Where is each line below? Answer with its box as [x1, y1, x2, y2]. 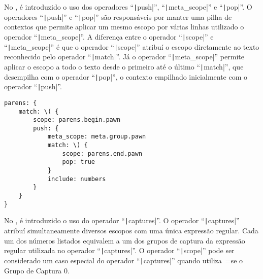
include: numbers [47, 175, 106, 183]
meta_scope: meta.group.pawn [47, 133, 146, 141]
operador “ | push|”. [4, 81, 62, 92]
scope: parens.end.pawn [62, 150, 143, 157]
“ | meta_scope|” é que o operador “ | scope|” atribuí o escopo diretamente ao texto [4, 41, 259, 52]
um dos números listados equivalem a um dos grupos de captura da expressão [4, 235, 245, 246]
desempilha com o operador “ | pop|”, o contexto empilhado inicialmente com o [4, 71, 248, 82]
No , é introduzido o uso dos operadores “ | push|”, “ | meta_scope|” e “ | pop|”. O [4, 2, 252, 12]
